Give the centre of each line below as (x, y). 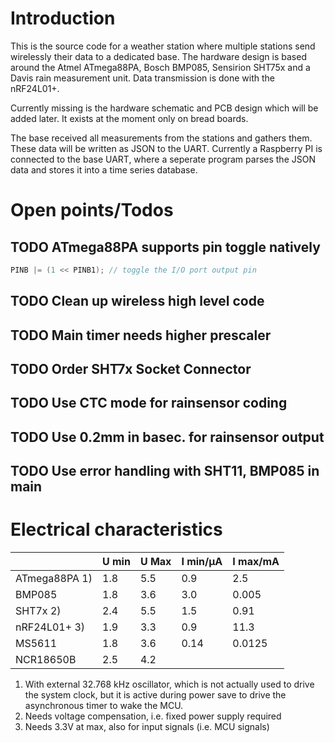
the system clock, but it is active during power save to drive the (155, 695)
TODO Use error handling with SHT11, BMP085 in (165, 471)
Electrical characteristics (116, 529)
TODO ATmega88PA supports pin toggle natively (165, 247)
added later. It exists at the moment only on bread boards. (129, 118)
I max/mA (256, 562)
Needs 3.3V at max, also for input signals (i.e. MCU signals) (147, 727)
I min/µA (202, 562)
